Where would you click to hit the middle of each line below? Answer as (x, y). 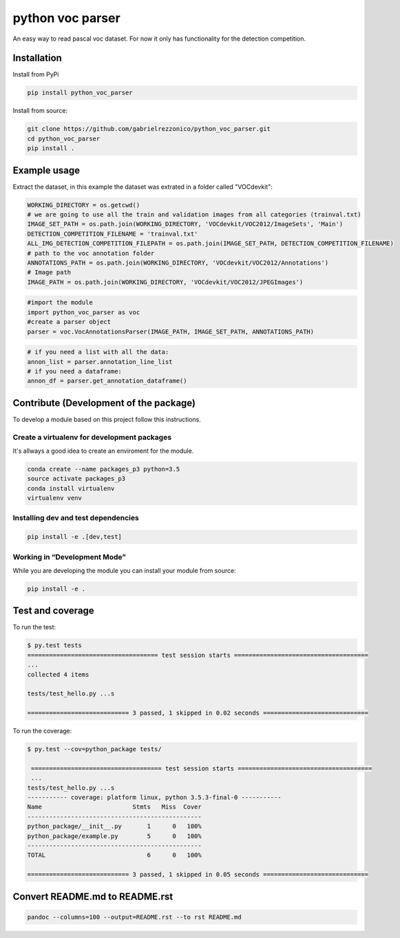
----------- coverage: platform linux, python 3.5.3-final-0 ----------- (154, 797)
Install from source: (40, 111)
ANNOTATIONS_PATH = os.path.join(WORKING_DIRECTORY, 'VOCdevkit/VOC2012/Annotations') (178, 263)
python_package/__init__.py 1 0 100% (115, 826)
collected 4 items (58, 674)
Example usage (46, 170)
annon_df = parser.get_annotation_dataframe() (107, 381)
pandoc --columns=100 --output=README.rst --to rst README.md (134, 917)
